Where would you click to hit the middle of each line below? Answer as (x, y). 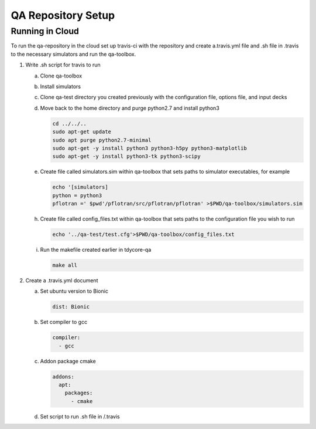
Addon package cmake (68, 361)
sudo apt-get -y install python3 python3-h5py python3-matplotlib (150, 148)
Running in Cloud (45, 31)
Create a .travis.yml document (62, 280)
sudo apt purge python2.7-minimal (102, 140)
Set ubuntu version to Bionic (74, 291)
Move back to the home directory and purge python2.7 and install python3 (130, 108)
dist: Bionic (71, 307)
